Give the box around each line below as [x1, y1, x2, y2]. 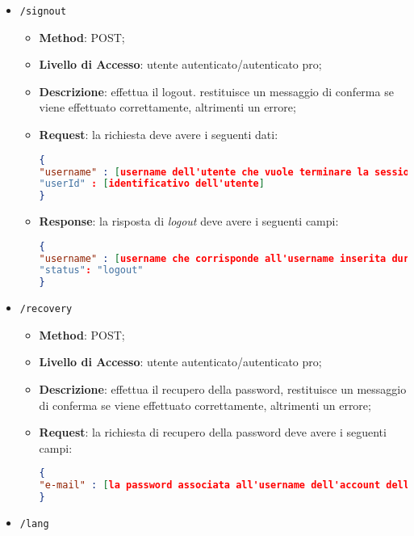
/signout [19, 6, 67, 17]
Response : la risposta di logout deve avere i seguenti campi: [39, 213, 339, 230]
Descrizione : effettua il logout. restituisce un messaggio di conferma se [39, 82, 394, 99]
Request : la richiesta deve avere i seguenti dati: [39, 126, 278, 143]
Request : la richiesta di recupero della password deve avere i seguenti [39, 424, 387, 441]
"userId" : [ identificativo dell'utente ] [39, 178, 265, 190]
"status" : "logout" [39, 264, 144, 276]
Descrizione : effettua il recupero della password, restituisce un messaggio [39, 381, 407, 398]
